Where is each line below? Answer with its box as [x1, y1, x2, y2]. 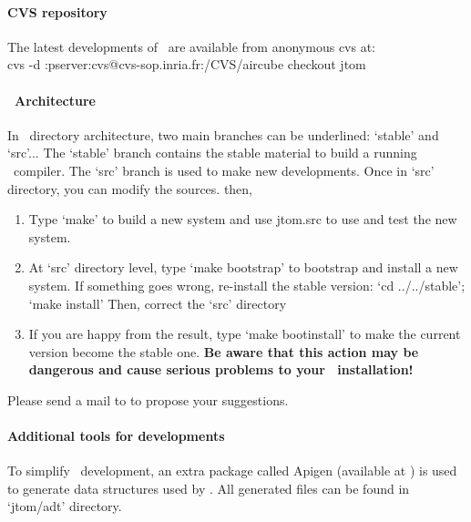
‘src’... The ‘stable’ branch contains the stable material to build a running [7, 143, 417, 162]
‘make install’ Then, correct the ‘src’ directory [28, 293, 287, 312]
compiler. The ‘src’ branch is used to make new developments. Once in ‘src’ [13, 160, 435, 179]
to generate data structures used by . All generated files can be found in [7, 478, 410, 497]
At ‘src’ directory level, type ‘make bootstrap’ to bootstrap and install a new [28, 258, 458, 277]
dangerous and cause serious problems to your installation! [28, 360, 414, 379]
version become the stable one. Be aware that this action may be [28, 342, 419, 361]
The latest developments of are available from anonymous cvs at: [7, 36, 376, 56]
